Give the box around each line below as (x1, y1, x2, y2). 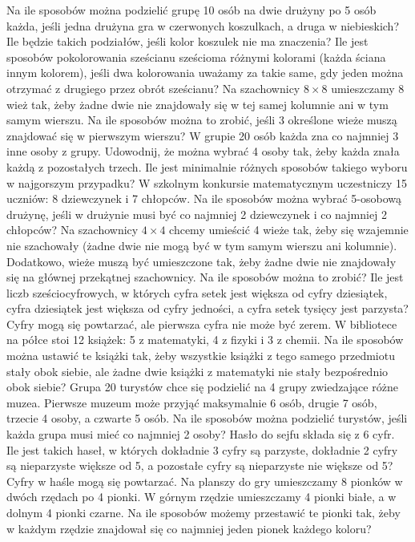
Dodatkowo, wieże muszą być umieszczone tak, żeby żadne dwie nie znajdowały (6, 253, 397, 269)
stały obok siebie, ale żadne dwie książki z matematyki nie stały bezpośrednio (6, 362, 389, 379)
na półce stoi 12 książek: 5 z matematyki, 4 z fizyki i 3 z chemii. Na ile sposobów (6, 331, 404, 348)
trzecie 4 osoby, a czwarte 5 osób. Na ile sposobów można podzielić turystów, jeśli (6, 410, 408, 427)
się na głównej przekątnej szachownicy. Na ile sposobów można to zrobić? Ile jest (6, 269, 404, 285)
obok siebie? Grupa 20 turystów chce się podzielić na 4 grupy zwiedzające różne (6, 378, 398, 395)
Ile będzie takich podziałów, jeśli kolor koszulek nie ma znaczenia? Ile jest (6, 33, 369, 50)
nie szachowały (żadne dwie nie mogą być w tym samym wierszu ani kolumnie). (6, 237, 397, 253)
